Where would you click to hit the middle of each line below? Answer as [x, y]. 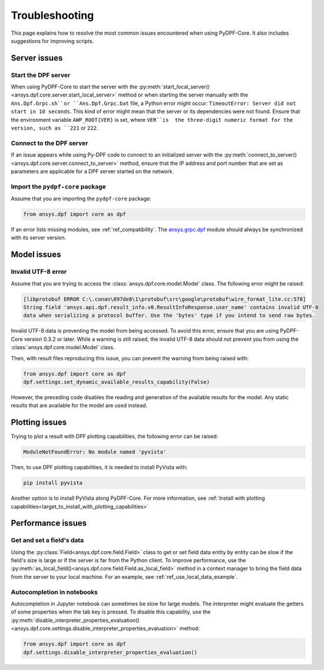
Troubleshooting [52, 15]
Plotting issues [39, 422]
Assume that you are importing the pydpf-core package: [81, 199]
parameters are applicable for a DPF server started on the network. [92, 171]
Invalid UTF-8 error [39, 272]
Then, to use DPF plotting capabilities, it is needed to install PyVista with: [99, 467]
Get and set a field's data [47, 540]
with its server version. [39, 238]
